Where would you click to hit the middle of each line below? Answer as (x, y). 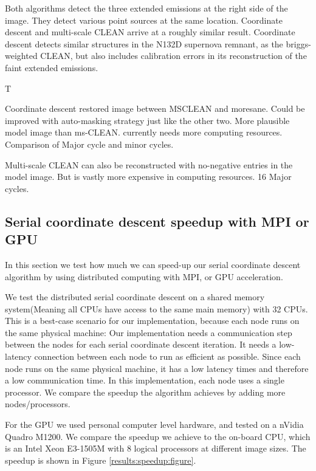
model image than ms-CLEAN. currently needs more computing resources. (144, 132)
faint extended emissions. (52, 67)
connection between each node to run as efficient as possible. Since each (167, 356)
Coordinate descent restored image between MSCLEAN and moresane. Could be (155, 108)
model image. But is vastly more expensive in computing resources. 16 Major (148, 177)
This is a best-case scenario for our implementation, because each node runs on (152, 321)
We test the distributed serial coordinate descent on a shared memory (135, 297)
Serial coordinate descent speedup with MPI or (157, 221)
